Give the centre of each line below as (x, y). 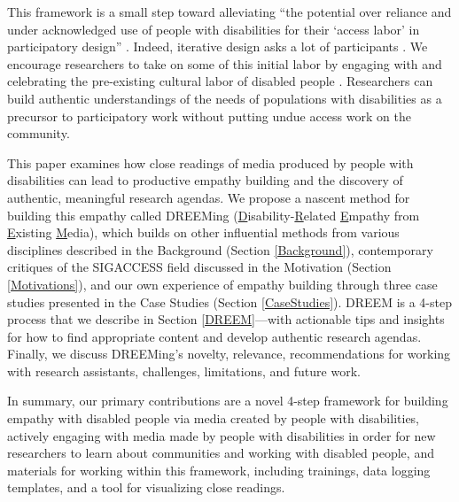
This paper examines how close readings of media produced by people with (210, 162)
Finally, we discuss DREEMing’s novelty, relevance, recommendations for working (229, 354)
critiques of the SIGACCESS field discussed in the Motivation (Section (199, 267)
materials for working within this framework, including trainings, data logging (219, 470)
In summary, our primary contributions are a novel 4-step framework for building (228, 401)
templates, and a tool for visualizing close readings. (146, 487)
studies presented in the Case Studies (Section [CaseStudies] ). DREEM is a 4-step (229, 301)
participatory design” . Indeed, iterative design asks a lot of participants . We (218, 46)
